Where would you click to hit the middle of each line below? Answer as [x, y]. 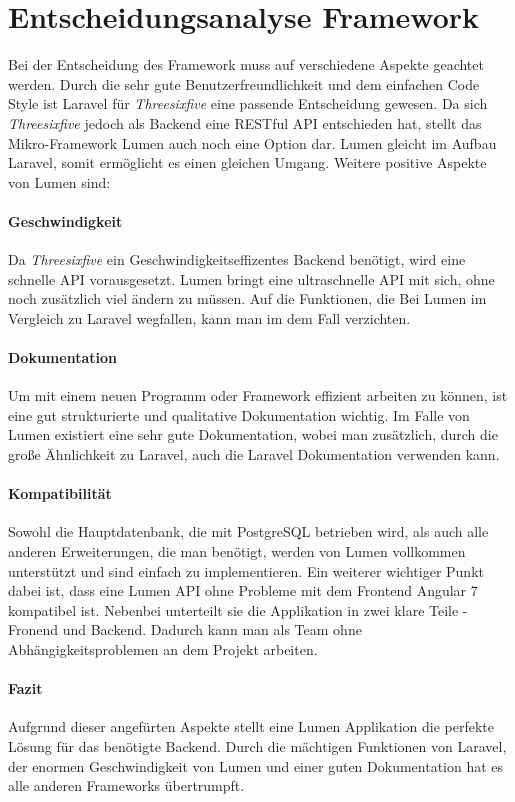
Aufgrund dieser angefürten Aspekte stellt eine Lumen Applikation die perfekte [251, 726]
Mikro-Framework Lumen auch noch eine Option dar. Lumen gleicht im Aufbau [252, 142]
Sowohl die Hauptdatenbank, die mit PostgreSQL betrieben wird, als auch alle [248, 531]
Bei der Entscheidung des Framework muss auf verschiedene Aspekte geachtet [246, 64]
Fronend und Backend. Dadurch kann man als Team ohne [185, 629]
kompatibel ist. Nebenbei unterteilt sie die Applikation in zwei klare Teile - [238, 609]
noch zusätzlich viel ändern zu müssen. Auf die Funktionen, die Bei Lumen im [247, 298]
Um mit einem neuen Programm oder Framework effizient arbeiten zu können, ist [258, 395]
